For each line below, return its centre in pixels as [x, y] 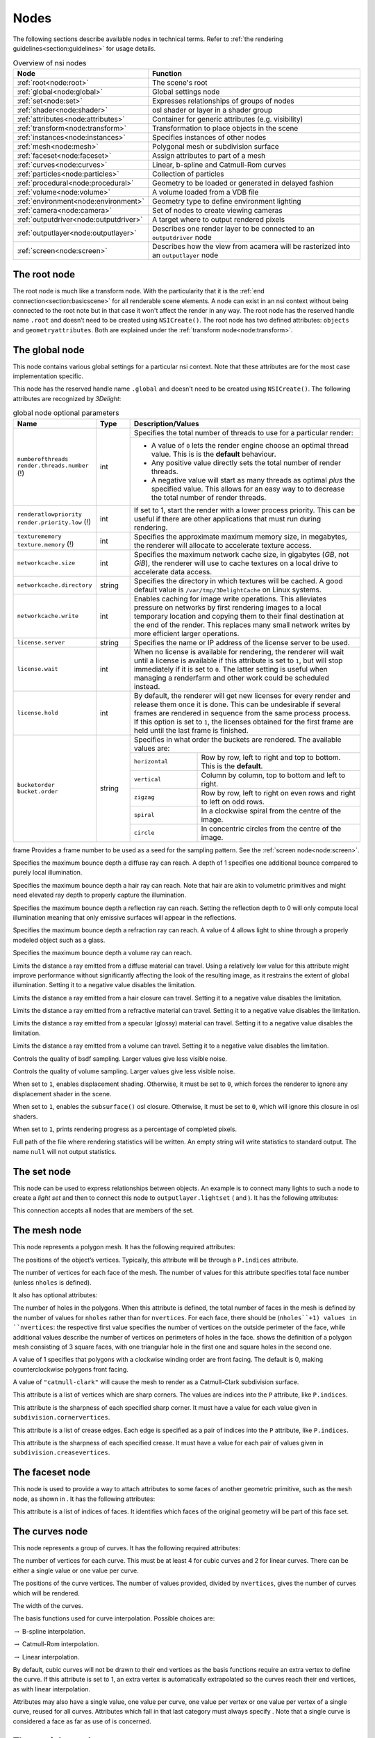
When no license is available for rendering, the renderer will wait [239, 651]
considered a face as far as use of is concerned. [82, 1721]
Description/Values [166, 423]
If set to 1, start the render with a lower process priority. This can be [244, 510]
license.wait [37, 669]
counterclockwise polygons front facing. [70, 1369]
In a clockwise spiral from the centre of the [271, 811]
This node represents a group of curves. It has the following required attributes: [127, 1548]
